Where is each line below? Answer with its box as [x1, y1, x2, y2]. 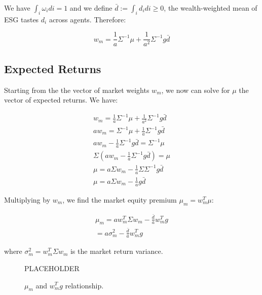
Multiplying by [4, 194, 51, 205]
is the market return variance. [70, 246, 163, 256]
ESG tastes [4, 14, 39, 24]
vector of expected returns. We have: [4, 94, 118, 105]
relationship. [65, 280, 104, 290]
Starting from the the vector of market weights [4, 84, 149, 95]
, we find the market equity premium [62, 194, 177, 205]
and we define [69, 3, 113, 13]
